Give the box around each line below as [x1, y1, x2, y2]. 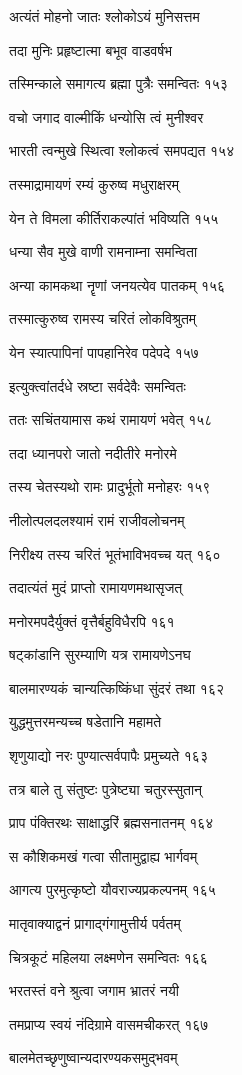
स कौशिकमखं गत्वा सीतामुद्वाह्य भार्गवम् [9, 845, 198, 866]
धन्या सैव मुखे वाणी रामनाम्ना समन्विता [9, 241, 198, 262]
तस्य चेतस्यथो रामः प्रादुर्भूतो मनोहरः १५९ [9, 476, 211, 497]
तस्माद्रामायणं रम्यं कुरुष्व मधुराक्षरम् [9, 173, 180, 194]
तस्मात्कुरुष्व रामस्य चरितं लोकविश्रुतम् [9, 308, 197, 329]
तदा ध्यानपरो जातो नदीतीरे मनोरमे [9, 442, 177, 463]
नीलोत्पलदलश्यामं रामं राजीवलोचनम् [9, 509, 185, 530]
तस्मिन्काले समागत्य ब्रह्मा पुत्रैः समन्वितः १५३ [9, 73, 228, 94]
